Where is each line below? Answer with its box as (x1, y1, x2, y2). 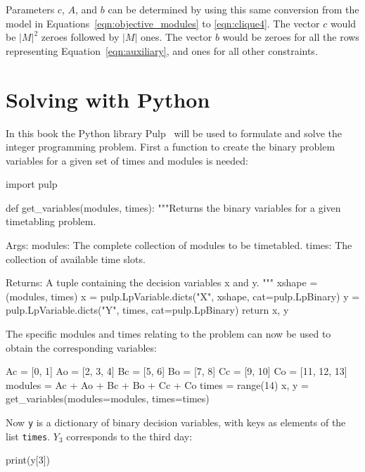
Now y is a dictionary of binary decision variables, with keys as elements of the (6, 415, 346, 429)
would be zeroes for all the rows (222, 30, 359, 44)
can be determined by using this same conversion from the (108, 2, 359, 16)
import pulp (6, 177, 58, 191)
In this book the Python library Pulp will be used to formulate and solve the (6, 125, 342, 140)
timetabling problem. (6, 214, 96, 229)
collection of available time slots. (6, 251, 146, 266)
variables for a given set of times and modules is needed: (6, 153, 248, 167)
